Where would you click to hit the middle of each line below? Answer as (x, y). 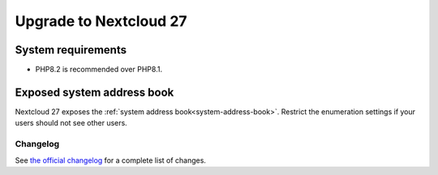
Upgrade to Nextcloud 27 (101, 21)
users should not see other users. (71, 123)
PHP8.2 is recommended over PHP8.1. (99, 70)
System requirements (71, 50)
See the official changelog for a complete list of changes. (111, 160)
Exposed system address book (94, 92)
